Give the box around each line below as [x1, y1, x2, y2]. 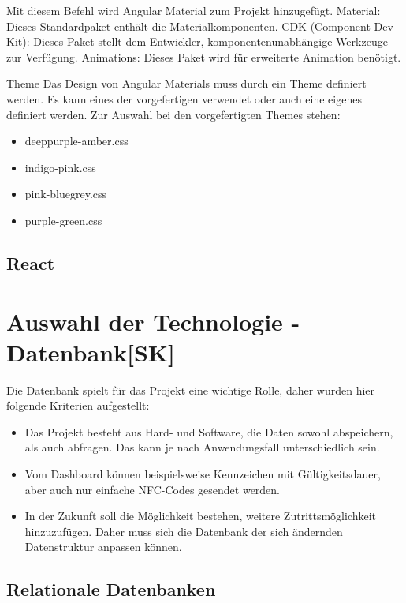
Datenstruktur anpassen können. [24, 538, 182, 555]
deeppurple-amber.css [24, 133, 129, 149]
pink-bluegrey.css [24, 185, 107, 202]
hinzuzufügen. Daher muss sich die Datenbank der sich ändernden [24, 522, 343, 539]
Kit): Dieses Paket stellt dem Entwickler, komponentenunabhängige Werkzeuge [6, 33, 388, 50]
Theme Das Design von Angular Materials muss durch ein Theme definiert [6, 75, 367, 92]
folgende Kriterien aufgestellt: [6, 397, 150, 414]
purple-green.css [24, 212, 102, 228]
